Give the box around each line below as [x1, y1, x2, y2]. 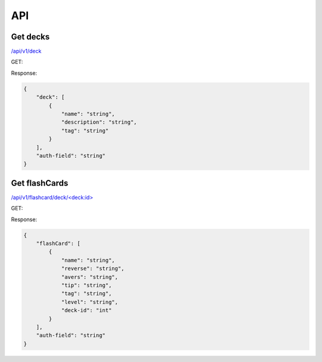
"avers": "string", [61, 274, 119, 280]
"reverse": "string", [61, 265, 125, 272]
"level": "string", [61, 299, 119, 305]
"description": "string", [61, 119, 137, 125]
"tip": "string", [61, 281, 112, 289]
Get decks [11, 32, 50, 42]
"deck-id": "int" [61, 307, 112, 314]
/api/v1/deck [11, 48, 42, 55]
